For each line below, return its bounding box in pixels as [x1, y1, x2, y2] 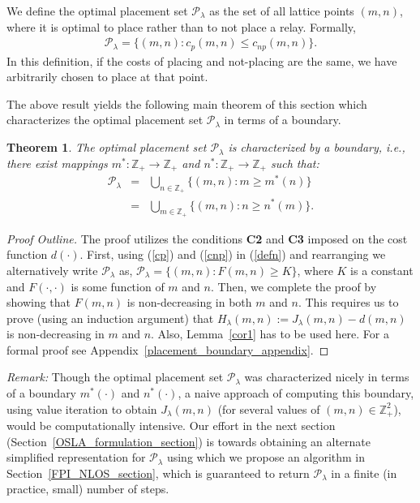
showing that [6, 294, 71, 311]
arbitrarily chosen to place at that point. [6, 68, 208, 85]
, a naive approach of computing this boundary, [178, 385, 414, 402]
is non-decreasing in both [126, 294, 252, 311]
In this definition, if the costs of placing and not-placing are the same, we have [6, 52, 397, 69]
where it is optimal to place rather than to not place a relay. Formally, [6, 18, 356, 35]
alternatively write [6, 261, 98, 278]
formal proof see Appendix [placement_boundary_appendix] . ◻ [6, 341, 329, 358]
